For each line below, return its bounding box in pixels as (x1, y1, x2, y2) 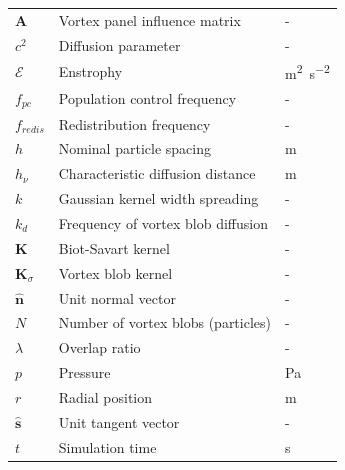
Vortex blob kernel (58, 262, 173, 283)
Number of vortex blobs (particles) (58, 312, 271, 333)
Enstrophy (58, 61, 123, 82)
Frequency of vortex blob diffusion (58, 213, 268, 234)
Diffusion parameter (58, 34, 181, 55)
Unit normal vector (58, 287, 176, 308)
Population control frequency (58, 88, 237, 109)
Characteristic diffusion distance (58, 163, 256, 184)
